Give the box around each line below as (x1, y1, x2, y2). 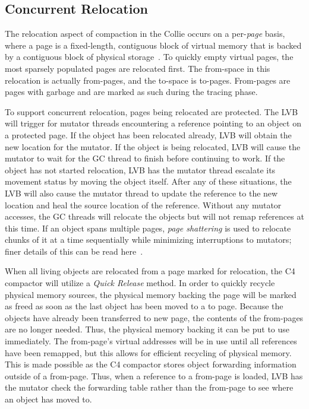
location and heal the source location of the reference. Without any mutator (5, 198, 282, 211)
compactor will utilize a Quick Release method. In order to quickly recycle (5, 277, 275, 289)
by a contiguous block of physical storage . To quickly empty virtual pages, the (5, 50, 294, 63)
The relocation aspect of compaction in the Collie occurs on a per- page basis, (5, 27, 285, 40)
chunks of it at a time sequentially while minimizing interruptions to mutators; (5, 233, 292, 246)
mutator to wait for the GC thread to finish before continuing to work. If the (5, 152, 285, 164)
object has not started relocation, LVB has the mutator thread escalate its (5, 163, 276, 176)
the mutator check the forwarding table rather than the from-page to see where (5, 381, 294, 394)
